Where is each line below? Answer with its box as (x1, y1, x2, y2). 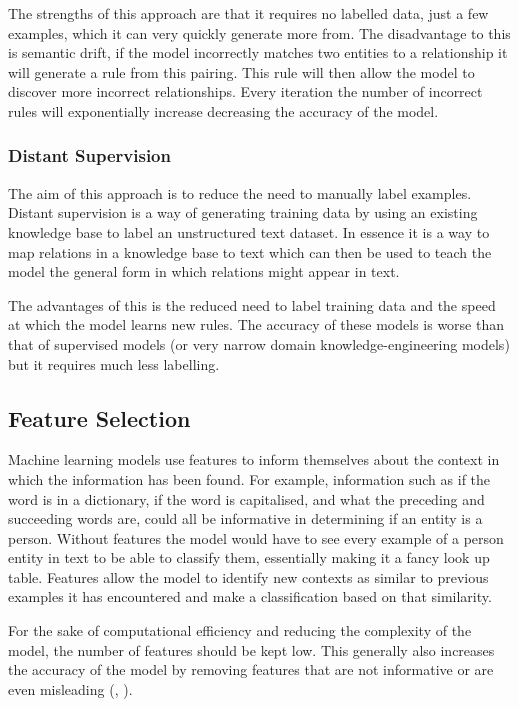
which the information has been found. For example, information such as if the (8, 468, 491, 489)
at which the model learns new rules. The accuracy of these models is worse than (8, 314, 504, 335)
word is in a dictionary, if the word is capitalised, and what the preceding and (8, 488, 485, 509)
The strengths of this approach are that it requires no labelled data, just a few (8, 3, 489, 23)
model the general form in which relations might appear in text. (8, 261, 400, 282)
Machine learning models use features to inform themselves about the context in (8, 449, 500, 470)
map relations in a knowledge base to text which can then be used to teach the (8, 241, 492, 262)
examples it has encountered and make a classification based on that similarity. (8, 586, 492, 607)
